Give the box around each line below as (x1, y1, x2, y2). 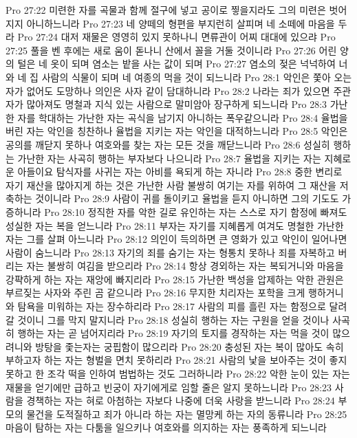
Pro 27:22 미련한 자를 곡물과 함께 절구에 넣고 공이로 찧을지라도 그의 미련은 (6, 3, 326, 17)
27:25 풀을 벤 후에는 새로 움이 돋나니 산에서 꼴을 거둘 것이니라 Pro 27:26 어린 (6, 43, 337, 57)
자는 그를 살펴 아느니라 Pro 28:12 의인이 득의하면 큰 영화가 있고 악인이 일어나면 (6, 232, 347, 246)
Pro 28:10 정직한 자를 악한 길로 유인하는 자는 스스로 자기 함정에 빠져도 (44, 204, 347, 219)
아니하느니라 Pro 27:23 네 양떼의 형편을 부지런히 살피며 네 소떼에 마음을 (26, 16, 335, 30)
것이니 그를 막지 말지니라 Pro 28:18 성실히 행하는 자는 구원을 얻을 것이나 (17, 312, 329, 327)
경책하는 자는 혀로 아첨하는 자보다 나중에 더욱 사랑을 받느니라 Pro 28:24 (26, 393, 335, 408)
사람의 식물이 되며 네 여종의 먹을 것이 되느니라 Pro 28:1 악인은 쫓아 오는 (41, 69, 352, 84)
